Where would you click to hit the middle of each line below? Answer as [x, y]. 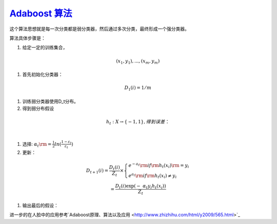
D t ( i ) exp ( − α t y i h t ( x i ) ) [141, 186]
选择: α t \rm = [37, 145]
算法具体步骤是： [27, 38]
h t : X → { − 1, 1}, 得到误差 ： [138, 122]
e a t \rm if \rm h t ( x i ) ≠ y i [153, 176]
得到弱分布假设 [38, 108]
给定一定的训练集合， [45, 48]
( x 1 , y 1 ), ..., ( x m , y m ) [138, 62]
